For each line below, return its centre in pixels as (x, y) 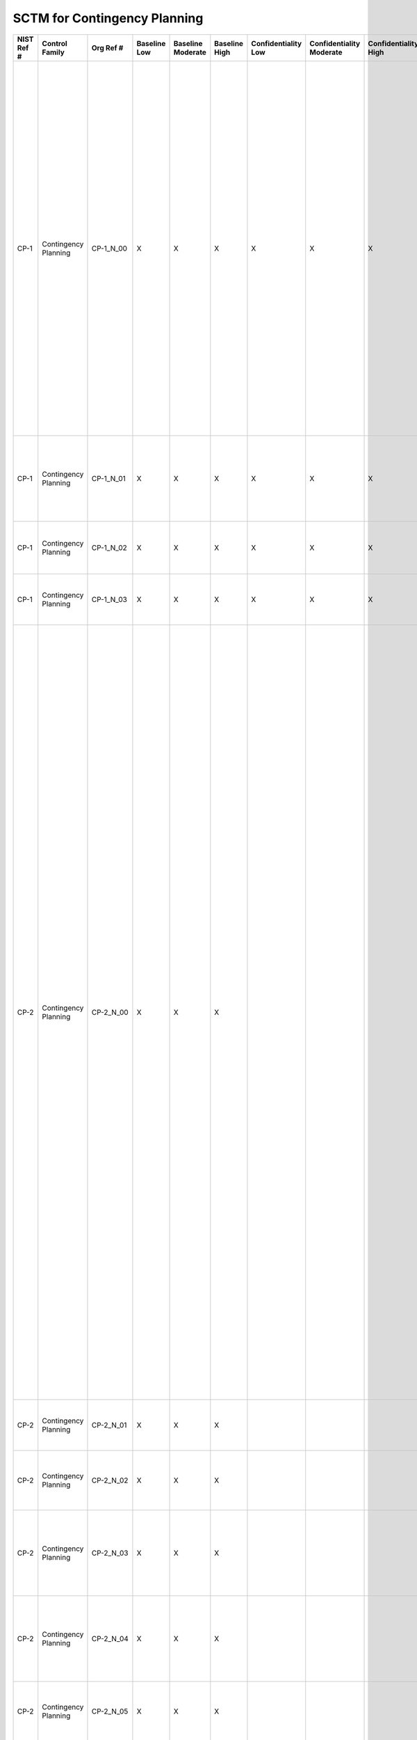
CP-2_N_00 (110, 1012)
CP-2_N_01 (109, 1425)
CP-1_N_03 (109, 599)
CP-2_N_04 (110, 1638)
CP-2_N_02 (110, 1480)
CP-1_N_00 (109, 248)
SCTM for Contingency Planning (108, 18)
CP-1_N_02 (109, 548)
